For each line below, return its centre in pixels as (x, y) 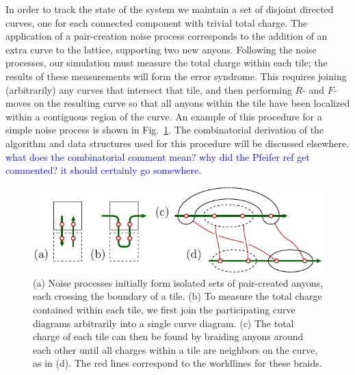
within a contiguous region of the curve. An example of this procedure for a (164, 116)
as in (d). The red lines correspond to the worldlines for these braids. (177, 363)
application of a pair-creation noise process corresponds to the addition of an (167, 36)
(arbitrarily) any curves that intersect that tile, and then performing (149, 89)
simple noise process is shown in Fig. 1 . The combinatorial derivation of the (165, 130)
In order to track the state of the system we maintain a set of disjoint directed (170, 9)
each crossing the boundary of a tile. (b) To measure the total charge (177, 296)
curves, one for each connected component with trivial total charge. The (157, 22)
